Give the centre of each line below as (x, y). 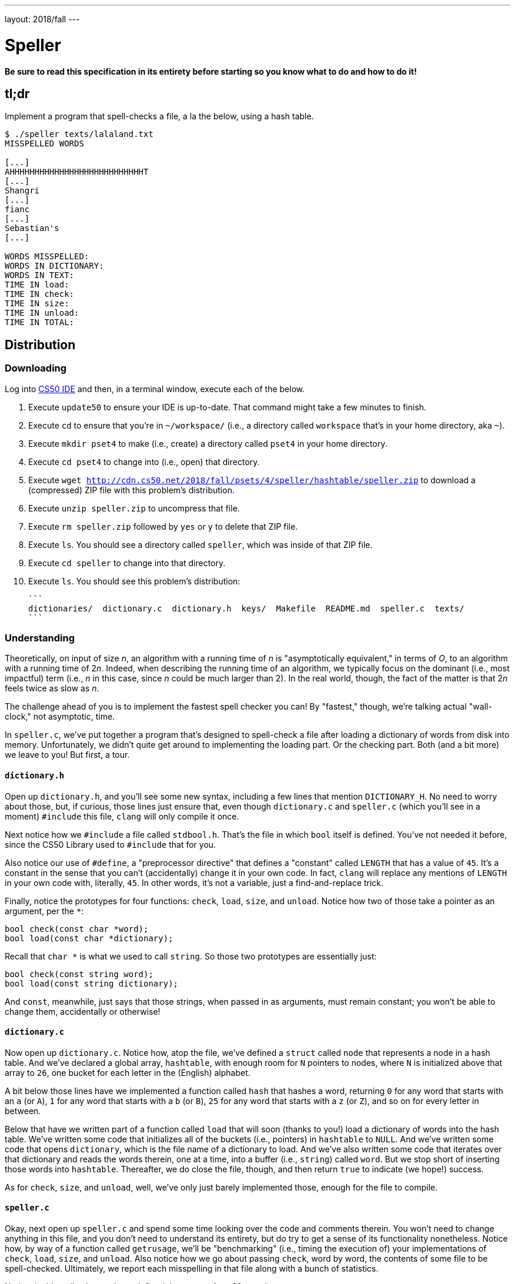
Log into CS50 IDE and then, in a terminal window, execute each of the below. (155, 389)
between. (23, 1111)
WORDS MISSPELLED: (47, 257)
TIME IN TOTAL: (40, 322)
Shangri (22, 191)
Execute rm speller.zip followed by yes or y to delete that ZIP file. (163, 526)
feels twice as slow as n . (52, 688)
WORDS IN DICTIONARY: (54, 266)
